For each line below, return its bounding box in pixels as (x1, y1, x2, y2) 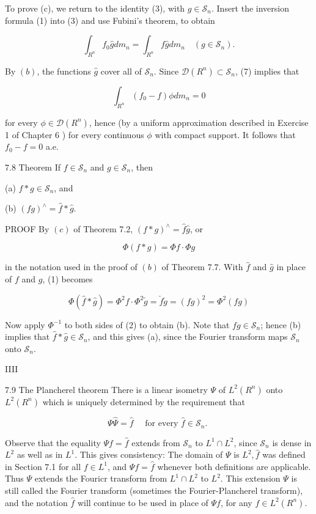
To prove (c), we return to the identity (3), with (5, 2, 185, 14)
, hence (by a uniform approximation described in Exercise (89, 116, 309, 128)
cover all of (100, 64, 142, 77)
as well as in (17, 448, 63, 461)
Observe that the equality (5, 436, 101, 449)
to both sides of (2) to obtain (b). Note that (64, 318, 230, 331)
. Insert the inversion (211, 2, 289, 14)
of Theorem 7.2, (73, 222, 133, 235)
